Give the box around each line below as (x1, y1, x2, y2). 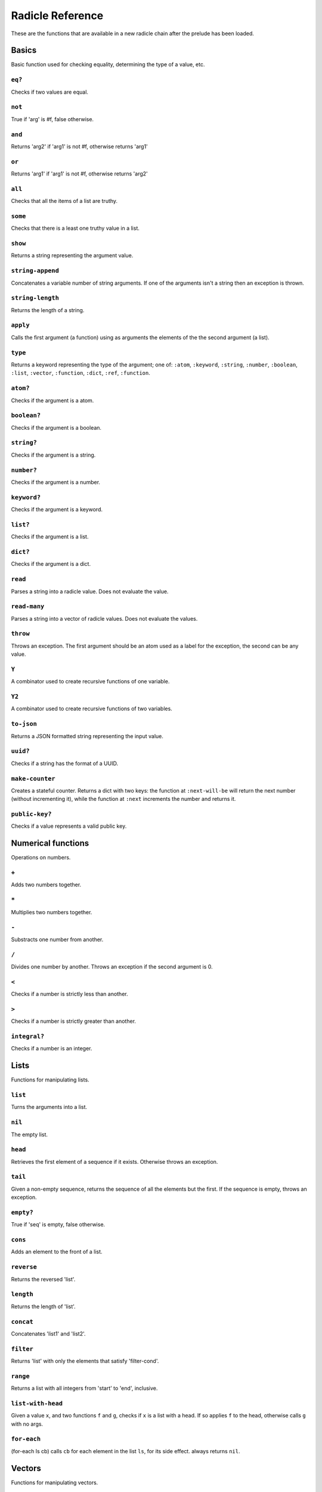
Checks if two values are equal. (11, 88, 89, 95)
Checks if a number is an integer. (11, 1045, 92, 1052)
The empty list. (11, 1131, 48, 1138)
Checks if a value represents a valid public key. (11, 822, 127, 830)
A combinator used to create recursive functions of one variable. (11, 678, 170, 685)
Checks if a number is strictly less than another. (11, 991, 128, 998)
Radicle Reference (11, 9, 104, 22)
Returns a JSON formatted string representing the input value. (11, 732, 163, 739)
